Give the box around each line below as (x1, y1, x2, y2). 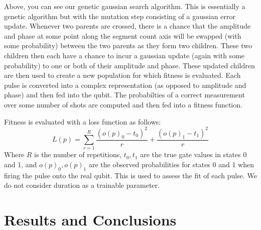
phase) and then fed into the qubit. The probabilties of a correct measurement (4, 89, 245, 100)
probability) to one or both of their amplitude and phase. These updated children (4, 60, 255, 70)
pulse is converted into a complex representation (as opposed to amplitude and (4, 79, 246, 90)
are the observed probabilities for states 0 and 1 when (88, 159, 254, 169)
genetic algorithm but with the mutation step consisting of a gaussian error (4, 11, 235, 21)
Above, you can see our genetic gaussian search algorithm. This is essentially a (4, 1, 245, 11)
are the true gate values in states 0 (140, 149, 247, 160)
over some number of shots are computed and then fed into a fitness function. (4, 99, 242, 109)
